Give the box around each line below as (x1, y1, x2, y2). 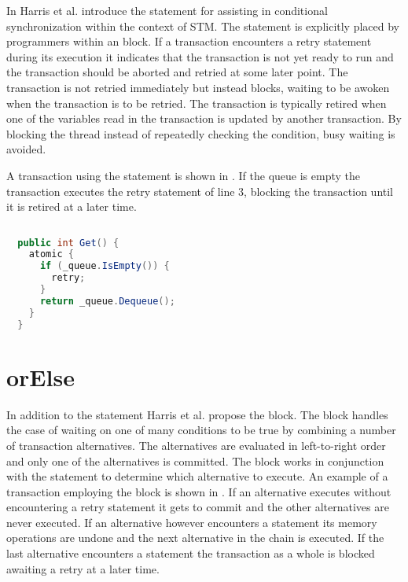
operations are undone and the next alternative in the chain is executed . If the (6, 529, 384, 546)
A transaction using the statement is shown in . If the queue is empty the (6, 167, 361, 183)
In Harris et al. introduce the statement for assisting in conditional (6, 2, 328, 18)
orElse (6, 360, 75, 392)
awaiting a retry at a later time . (6, 560, 160, 576)
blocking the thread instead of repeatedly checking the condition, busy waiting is (6, 125, 395, 142)
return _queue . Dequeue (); (39, 295, 175, 307)
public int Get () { (17, 237, 119, 249)
